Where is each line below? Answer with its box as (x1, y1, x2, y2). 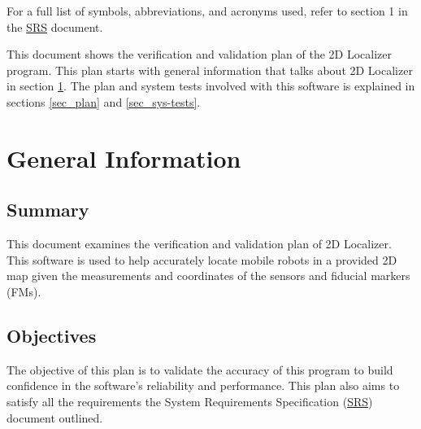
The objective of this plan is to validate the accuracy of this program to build (7, 361, 393, 378)
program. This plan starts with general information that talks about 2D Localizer (7, 61, 413, 78)
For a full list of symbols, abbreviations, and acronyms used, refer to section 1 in (7, 2, 408, 19)
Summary (7, 197, 89, 222)
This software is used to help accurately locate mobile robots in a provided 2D (7, 251, 397, 268)
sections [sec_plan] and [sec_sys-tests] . (7, 93, 201, 110)
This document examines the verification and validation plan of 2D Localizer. (7, 235, 392, 252)
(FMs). (7, 282, 41, 300)
